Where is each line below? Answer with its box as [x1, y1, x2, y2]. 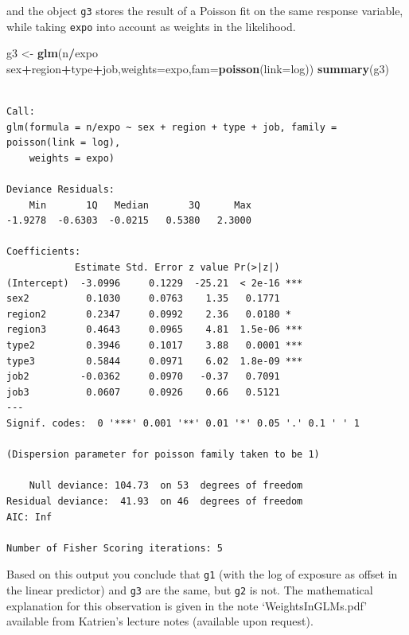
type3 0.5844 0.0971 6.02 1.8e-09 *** [6, 355, 303, 367]
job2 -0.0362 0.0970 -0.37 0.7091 [6, 371, 280, 383]
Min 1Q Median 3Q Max [29, 199, 251, 211]
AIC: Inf [6, 511, 53, 523]
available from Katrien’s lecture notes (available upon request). [6, 613, 314, 629]
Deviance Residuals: [6, 184, 115, 196]
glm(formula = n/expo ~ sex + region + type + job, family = [6, 121, 337, 133]
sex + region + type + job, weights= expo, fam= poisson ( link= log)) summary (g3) [6, 60, 389, 76]
